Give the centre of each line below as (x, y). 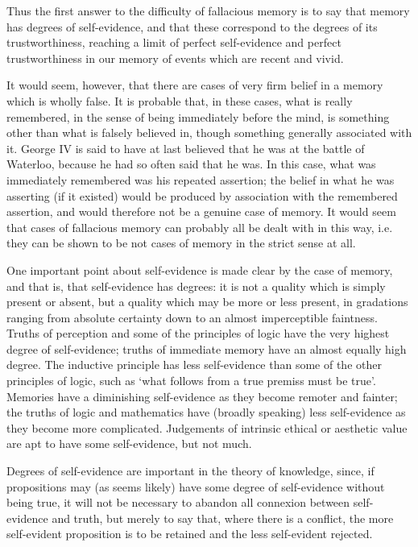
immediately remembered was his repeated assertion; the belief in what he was (201, 179)
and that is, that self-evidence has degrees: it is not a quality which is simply (196, 286)
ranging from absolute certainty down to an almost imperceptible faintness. (192, 317)
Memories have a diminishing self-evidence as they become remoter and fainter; (202, 396)
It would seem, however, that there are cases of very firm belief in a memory (195, 85)
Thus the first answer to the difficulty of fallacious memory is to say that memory (208, 10)
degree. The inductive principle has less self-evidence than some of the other (194, 365)
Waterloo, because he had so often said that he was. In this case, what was (191, 164)
